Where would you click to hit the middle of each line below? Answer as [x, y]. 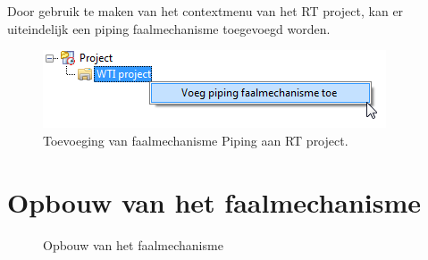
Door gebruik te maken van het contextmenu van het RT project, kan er [206, 11]
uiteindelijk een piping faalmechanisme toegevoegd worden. [169, 28]
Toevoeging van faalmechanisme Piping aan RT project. [196, 140]
